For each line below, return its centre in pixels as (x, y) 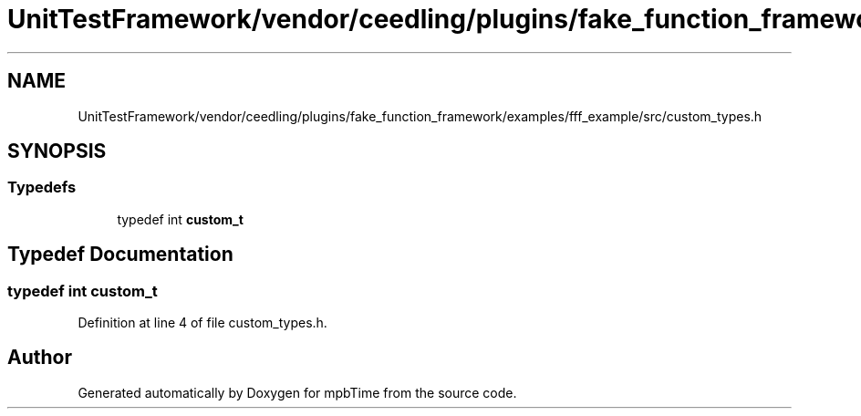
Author (40, 358)
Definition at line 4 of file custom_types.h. (202, 323)
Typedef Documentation (120, 255)
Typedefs (42, 187)
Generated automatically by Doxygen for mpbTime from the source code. (297, 392)
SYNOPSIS (57, 151)
